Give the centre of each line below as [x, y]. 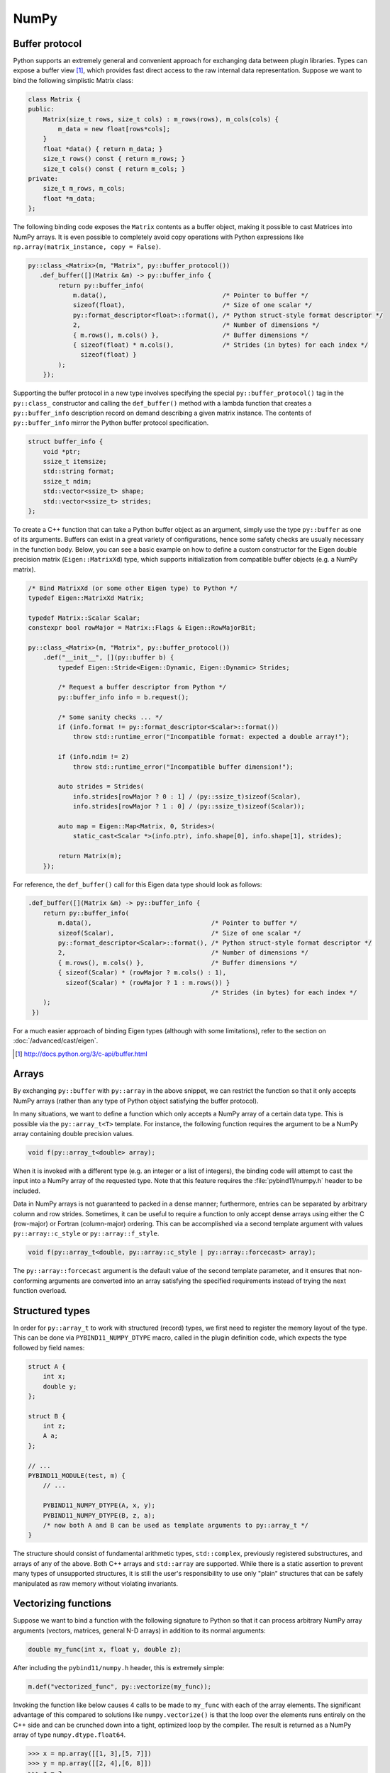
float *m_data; [69, 198]
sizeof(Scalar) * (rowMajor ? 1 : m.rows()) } [147, 983]
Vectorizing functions [62, 1604]
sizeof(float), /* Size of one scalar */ [193, 305]
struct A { [47, 1366]
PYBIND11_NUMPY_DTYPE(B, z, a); [99, 1515]
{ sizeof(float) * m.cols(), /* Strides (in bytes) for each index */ [221, 345]
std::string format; [79, 471]
